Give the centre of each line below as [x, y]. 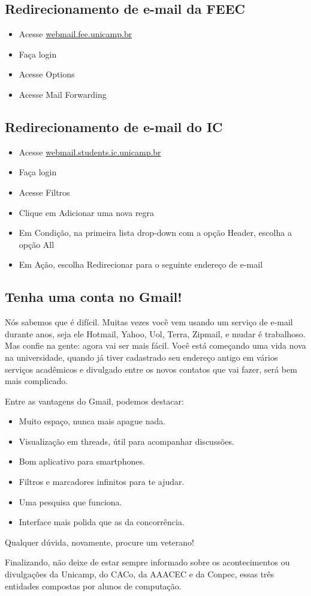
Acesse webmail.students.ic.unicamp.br [90, 152]
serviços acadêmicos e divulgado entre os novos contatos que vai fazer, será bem [151, 369]
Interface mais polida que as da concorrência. [102, 522]
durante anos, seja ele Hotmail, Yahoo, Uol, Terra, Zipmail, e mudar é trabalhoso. [155, 333]
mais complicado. [37, 381]
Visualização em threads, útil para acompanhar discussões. [126, 441]
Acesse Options [47, 74]
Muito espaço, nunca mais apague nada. [92, 421]
